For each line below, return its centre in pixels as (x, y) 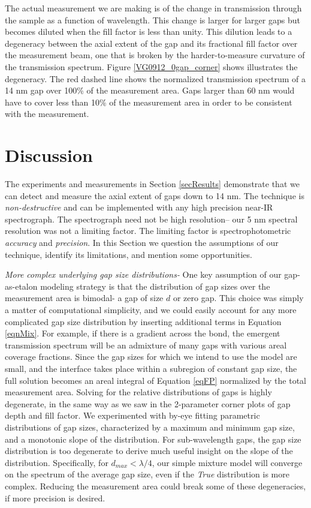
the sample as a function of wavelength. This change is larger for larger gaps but (153, 19)
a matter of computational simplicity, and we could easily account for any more (151, 309)
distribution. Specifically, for (57, 462)
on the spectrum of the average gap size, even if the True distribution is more (147, 474)
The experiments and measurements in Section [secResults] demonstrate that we (152, 184)
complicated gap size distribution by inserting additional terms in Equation (143, 321)
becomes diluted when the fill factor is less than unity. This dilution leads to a (149, 31)
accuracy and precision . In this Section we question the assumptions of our (142, 243)
